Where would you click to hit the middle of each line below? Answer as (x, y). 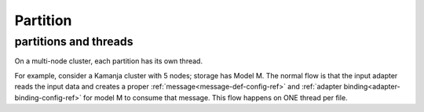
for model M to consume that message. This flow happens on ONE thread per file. (216, 97)
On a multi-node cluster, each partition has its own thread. (109, 61)
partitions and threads (74, 42)
